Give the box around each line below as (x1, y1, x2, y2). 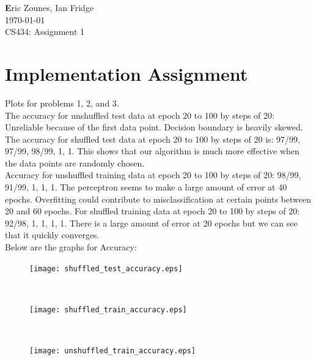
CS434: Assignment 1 (5, 25, 85, 38)
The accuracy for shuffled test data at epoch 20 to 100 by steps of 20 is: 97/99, (5, 132, 301, 145)
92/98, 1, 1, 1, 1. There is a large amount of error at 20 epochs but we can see (5, 216, 298, 229)
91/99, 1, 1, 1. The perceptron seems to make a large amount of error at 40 (5, 181, 287, 193)
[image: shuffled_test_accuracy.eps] (29, 264, 183, 273)
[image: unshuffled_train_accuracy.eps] (29, 347, 196, 356)
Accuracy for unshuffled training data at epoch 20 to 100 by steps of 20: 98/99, (5, 168, 301, 181)
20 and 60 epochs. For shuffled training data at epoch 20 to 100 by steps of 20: (5, 204, 300, 217)
